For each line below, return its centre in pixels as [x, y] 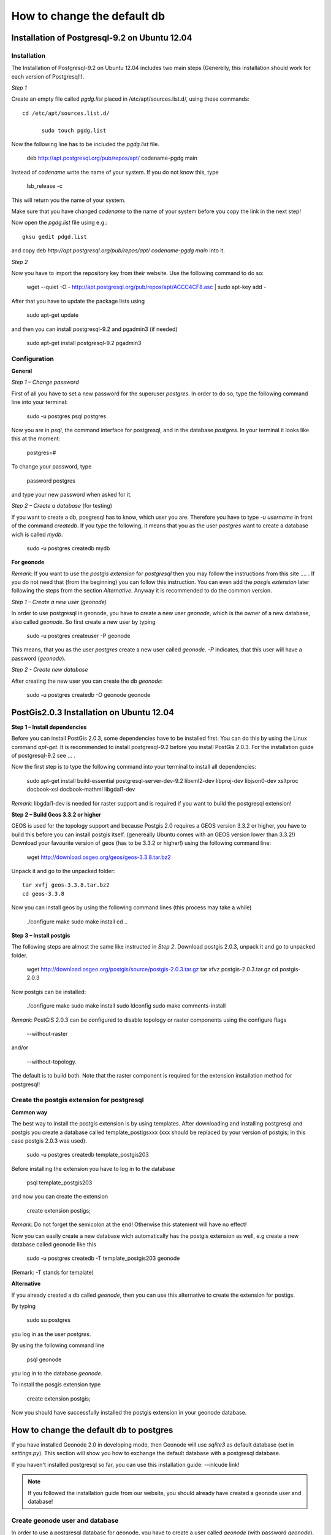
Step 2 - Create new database [50, 670]
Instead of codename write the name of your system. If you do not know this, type [115, 172]
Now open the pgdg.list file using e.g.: [59, 223]
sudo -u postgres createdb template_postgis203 [88, 1155]
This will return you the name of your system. [68, 200]
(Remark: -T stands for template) [53, 1272]
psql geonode [44, 1359]
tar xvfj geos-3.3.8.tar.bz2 [66, 885]
